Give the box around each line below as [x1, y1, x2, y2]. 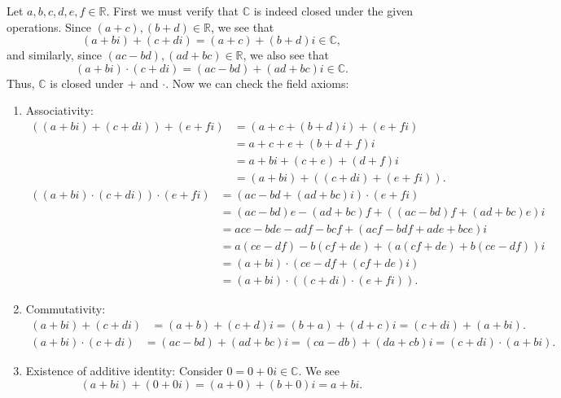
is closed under [50, 74, 124, 91]
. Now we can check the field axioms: [165, 74, 349, 91]
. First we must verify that [106, 2, 239, 19]
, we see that [210, 18, 274, 35]
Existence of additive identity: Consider [25, 361, 223, 378]
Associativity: [25, 102, 94, 119]
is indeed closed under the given [253, 2, 414, 19]
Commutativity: [25, 300, 106, 317]
